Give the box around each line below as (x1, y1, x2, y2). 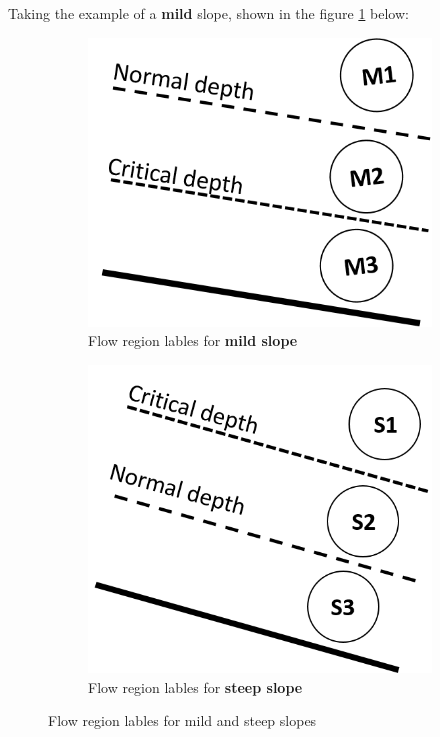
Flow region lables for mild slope (88, 330, 298, 351)
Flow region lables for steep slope (88, 676, 303, 697)
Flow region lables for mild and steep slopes (48, 710, 317, 731)
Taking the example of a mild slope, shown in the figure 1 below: (8, 3, 409, 23)
